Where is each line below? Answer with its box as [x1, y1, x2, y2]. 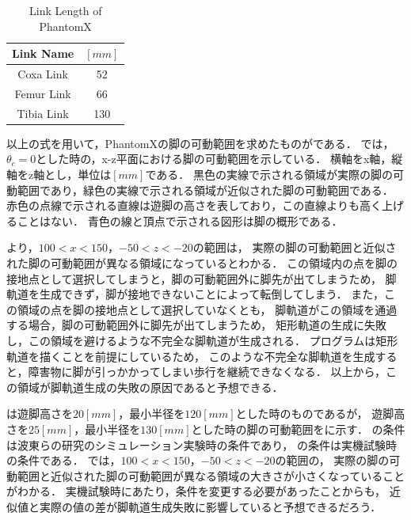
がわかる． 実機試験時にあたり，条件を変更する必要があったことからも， [6, 483, 386, 499]
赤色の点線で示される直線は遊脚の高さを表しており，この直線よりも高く [6, 197, 382, 214]
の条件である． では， [6, 452, 121, 469]
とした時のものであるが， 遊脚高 [235, 405, 405, 422]
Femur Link [14, 85, 71, 101]
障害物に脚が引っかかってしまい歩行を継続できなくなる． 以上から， [28, 363, 386, 380]
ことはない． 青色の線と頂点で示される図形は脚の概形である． [17, 212, 343, 229]
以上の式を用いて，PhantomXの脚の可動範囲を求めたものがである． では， [6, 135, 394, 151]
